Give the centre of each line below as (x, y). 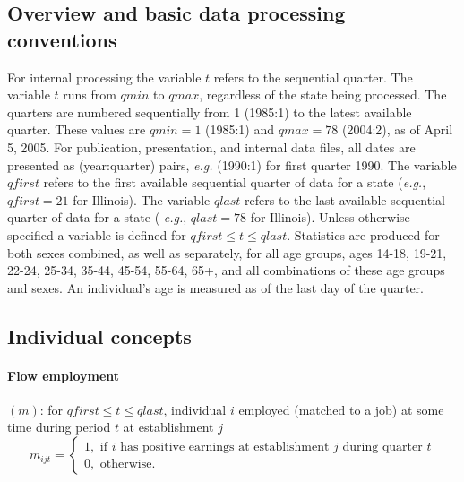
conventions (62, 39)
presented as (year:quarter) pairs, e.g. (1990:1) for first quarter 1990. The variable (232, 164)
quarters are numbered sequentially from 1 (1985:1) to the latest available (210, 112)
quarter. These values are (77, 129)
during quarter (382, 447)
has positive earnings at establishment (225, 447)
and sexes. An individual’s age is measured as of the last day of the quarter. (215, 287)
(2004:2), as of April (398, 129)
